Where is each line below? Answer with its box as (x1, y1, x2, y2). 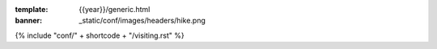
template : (15, 5, 49, 14)
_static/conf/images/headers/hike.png (78, 16, 206, 26)
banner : (15, 16, 43, 26)
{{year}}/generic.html (78, 5, 151, 14)
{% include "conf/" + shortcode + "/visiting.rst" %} (15, 31, 185, 40)
